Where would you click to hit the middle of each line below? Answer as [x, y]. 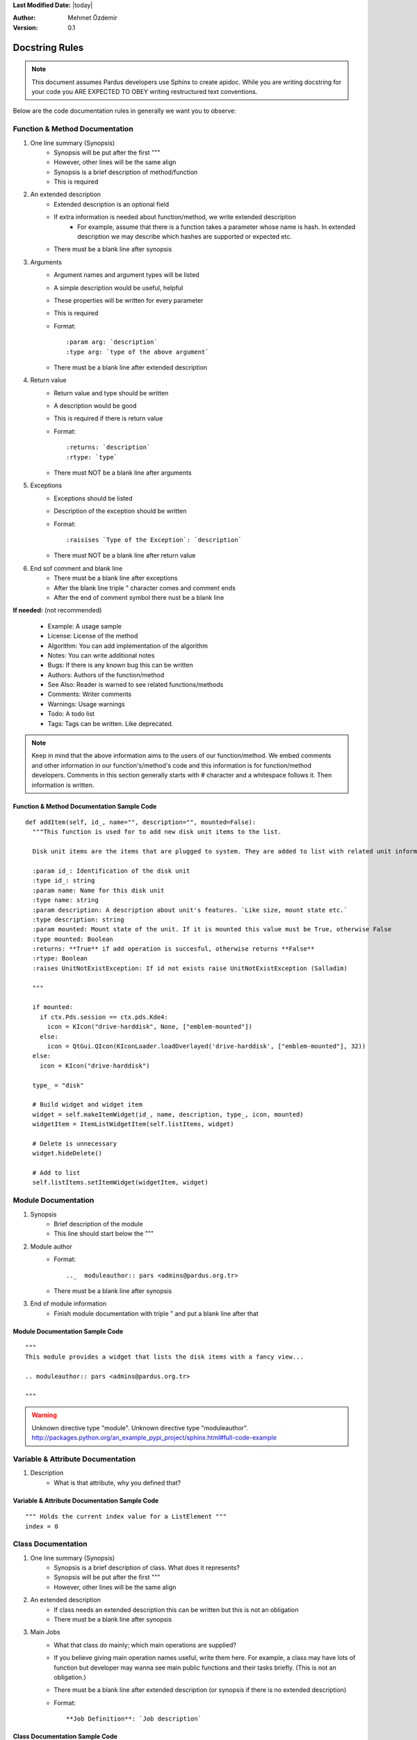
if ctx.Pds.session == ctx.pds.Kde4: [104, 1017]
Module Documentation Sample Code [68, 1331]
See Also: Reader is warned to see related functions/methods [136, 685]
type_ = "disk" [58, 1085]
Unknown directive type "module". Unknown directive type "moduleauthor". [140, 1427]
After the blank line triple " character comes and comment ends [145, 587]
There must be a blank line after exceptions [116, 578]
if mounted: [52, 1007]
